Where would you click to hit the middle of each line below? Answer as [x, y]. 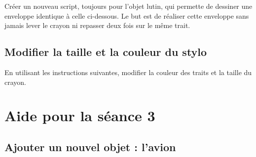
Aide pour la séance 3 [80, 116]
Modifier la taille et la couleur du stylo [106, 52]
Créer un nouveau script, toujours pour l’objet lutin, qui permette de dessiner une [128, 6]
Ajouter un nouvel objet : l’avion [90, 146]
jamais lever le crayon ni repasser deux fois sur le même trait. [97, 25]
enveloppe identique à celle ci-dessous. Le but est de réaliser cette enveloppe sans [127, 15]
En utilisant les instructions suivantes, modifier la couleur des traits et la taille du [128, 72]
